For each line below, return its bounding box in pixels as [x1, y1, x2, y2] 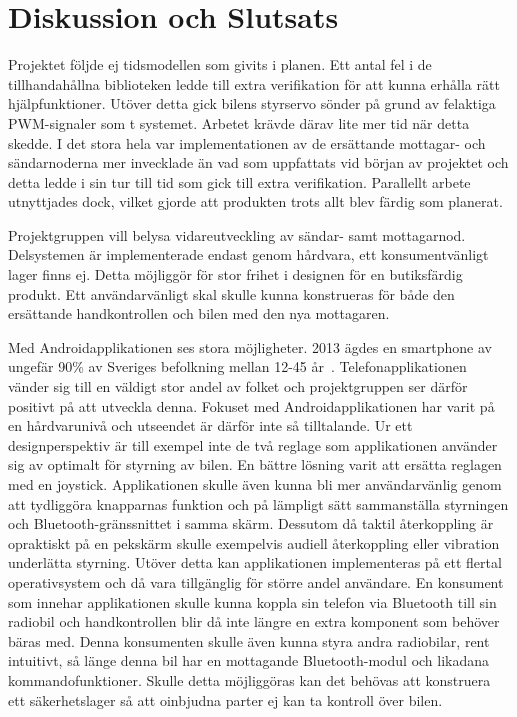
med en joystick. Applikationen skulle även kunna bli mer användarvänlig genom [8, 474, 502, 494]
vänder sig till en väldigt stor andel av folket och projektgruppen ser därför [8, 376, 468, 397]
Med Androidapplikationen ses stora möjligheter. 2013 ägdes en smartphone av [8, 336, 492, 357]
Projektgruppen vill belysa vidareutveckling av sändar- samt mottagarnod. [8, 224, 466, 245]
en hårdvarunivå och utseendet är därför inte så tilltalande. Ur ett [8, 415, 413, 436]
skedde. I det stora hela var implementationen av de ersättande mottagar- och [8, 132, 486, 153]
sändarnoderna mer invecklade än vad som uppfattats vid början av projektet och [8, 152, 509, 173]
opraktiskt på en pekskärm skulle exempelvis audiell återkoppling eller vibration [8, 532, 500, 553]
